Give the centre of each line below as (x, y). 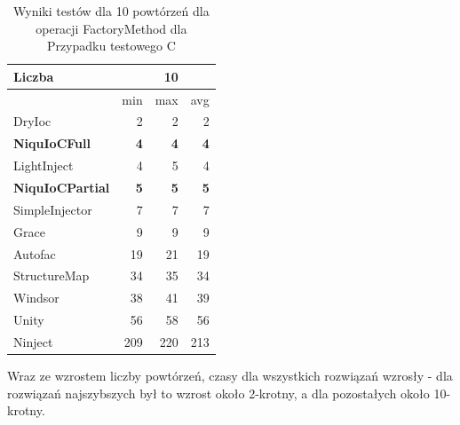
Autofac (35, 253)
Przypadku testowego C (111, 46)
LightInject (44, 165)
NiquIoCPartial (62, 187)
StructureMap (52, 275)
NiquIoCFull (52, 143)
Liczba (34, 76)
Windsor (36, 298)
